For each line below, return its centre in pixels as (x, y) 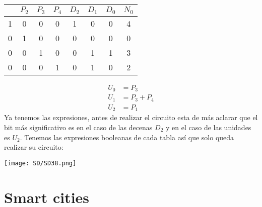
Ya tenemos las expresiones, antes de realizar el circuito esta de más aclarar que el (131, 117)
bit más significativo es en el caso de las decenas (78, 127)
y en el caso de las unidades (209, 127)
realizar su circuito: (34, 147)
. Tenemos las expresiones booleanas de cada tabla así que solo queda (127, 137)
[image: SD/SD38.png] (40, 163)
